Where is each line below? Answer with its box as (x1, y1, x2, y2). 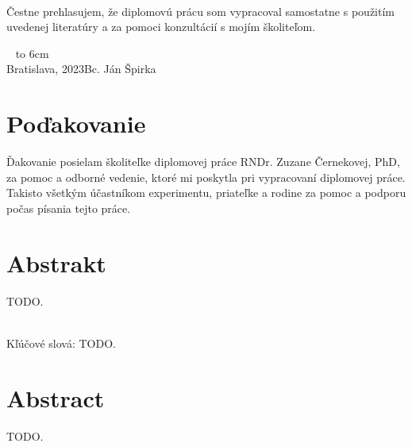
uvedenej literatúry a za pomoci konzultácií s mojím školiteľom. (6, 18, 316, 35)
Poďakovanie (6, 107, 146, 140)
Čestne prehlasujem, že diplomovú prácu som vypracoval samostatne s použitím (6, 2, 395, 19)
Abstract (6, 381, 105, 414)
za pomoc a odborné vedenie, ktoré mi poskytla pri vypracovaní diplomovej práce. (6, 168, 406, 185)
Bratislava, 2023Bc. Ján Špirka (6, 60, 156, 77)
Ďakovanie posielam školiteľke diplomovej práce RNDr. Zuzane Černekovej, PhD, (6, 153, 400, 170)
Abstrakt (6, 246, 106, 279)
